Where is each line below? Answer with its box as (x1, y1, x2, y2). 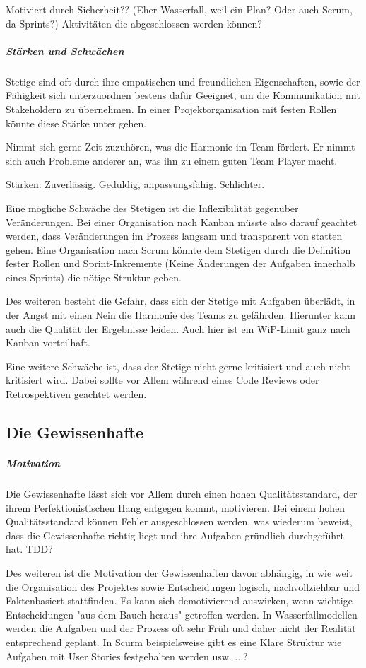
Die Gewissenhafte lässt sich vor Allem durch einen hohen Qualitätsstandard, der (6, 486, 358, 500)
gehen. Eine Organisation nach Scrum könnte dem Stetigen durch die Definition (6, 242, 351, 257)
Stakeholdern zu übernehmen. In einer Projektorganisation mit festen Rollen (6, 101, 337, 116)
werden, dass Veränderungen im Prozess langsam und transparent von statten (6, 228, 343, 243)
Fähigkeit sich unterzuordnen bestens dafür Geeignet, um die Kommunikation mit (6, 88, 361, 102)
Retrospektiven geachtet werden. (6, 387, 147, 402)
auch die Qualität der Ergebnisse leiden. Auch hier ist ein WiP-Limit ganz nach (6, 321, 350, 336)
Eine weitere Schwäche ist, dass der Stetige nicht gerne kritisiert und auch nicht (6, 358, 350, 373)
